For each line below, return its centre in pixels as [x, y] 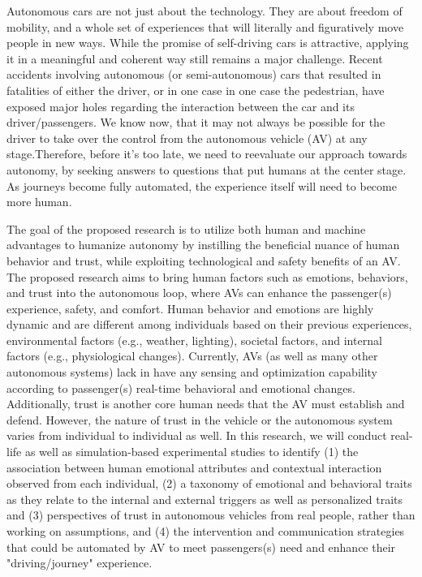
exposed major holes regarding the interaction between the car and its [181, 106]
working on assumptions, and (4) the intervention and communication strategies [206, 531]
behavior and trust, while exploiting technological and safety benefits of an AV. [204, 260]
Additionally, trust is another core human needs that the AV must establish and [206, 404]
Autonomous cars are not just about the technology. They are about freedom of [205, 11]
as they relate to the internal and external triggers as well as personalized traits [205, 499]
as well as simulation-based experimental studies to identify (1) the [192, 452]
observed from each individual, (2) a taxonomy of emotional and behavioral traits [209, 483]
